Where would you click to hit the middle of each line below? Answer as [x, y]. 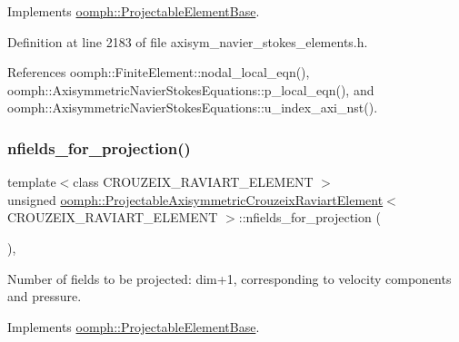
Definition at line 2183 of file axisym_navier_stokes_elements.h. [188, 41]
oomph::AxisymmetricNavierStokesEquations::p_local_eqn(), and [191, 89]
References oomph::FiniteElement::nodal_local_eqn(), [159, 72]
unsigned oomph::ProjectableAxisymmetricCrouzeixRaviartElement [195, 199]
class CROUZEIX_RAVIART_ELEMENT [193, 182]
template [32, 182]
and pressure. [45, 296]
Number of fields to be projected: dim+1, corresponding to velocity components [229, 278]
